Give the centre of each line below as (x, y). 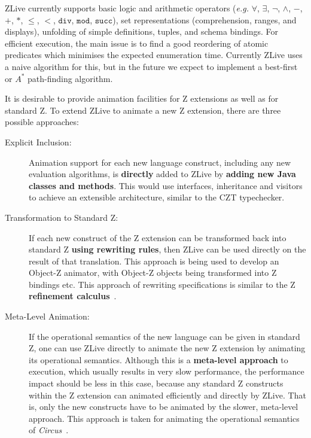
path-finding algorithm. (70, 78)
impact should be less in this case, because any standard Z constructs (156, 383)
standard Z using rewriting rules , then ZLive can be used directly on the (167, 249)
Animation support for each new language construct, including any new (160, 162)
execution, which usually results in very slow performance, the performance (167, 371)
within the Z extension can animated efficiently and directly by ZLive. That (167, 395)
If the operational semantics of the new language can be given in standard (164, 336)
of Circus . (49, 430)
